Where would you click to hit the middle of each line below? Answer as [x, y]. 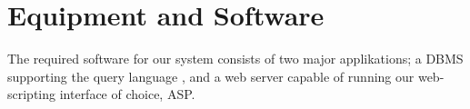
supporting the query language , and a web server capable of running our [211, 76]
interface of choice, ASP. [127, 94]
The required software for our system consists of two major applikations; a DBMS [235, 59]
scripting [32, 94]
